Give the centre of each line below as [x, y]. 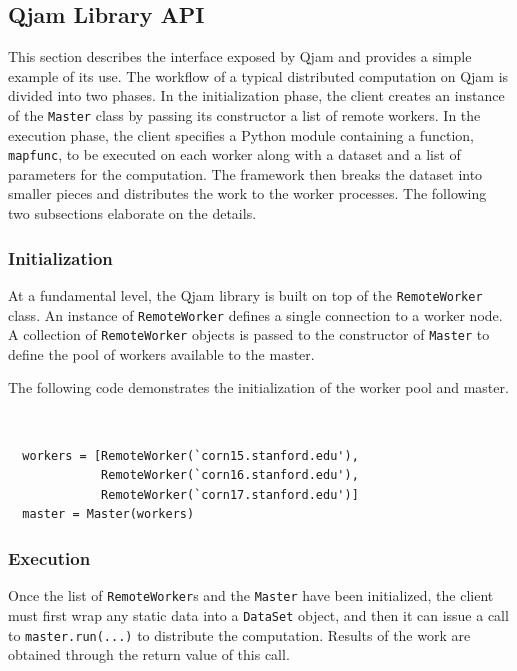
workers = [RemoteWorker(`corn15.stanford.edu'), [190, 455]
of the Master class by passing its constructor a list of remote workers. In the [244, 114]
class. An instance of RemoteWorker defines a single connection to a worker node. [255, 314]
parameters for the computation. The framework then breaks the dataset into [245, 173]
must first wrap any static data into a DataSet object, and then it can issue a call [258, 614]
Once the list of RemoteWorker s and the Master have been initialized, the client [251, 595]
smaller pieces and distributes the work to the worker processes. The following [247, 193]
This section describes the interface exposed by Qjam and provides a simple [240, 56]
